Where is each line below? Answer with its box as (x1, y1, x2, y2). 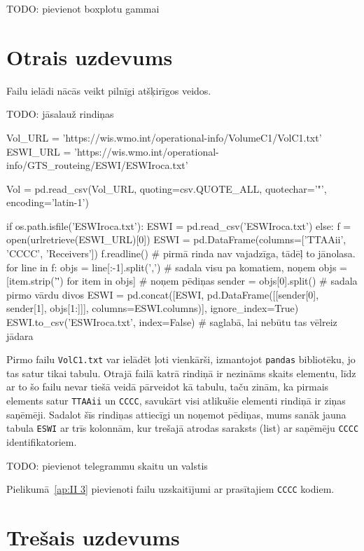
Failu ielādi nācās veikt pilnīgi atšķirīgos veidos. (6, 83, 211, 97)
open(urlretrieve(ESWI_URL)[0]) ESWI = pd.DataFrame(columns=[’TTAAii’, (6, 232, 346, 247)
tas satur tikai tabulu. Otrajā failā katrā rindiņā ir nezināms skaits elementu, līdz (6, 365, 356, 380)
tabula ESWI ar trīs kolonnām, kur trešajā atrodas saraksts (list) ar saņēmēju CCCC (6, 421, 359, 435)
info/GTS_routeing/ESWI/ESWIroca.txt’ (6, 158, 188, 172)
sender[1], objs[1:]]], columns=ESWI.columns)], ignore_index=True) (6, 301, 299, 315)
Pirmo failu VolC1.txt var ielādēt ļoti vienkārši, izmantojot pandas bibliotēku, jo (6, 352, 356, 367)
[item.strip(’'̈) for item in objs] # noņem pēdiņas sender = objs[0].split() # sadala (6, 273, 358, 288)
